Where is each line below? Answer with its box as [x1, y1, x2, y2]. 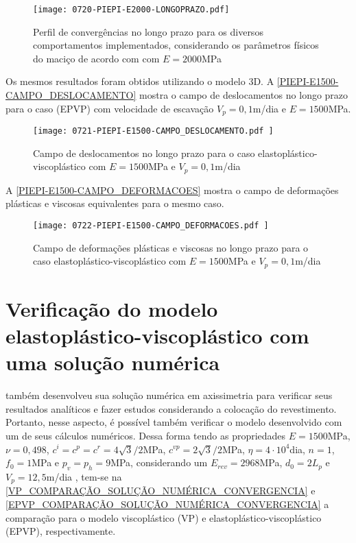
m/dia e [252, 101, 286, 115]
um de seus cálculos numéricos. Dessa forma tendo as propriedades [5, 428, 286, 442]
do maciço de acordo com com [33, 51, 160, 65]
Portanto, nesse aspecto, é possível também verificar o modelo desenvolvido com [5, 415, 342, 429]
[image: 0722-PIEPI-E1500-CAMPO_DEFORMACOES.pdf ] [33, 220, 269, 230]
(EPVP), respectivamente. [5, 524, 116, 538]
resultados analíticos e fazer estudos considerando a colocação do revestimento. [5, 401, 337, 415]
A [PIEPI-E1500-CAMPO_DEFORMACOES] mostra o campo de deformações [5, 182, 339, 197]
